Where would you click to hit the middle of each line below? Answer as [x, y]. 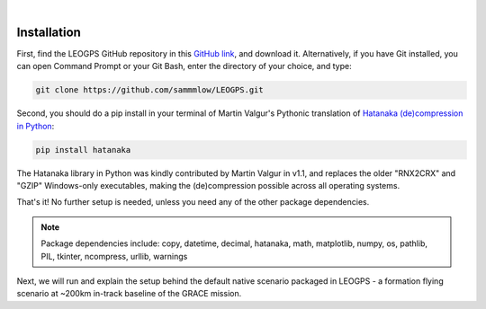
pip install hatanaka [83, 150]
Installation [49, 32]
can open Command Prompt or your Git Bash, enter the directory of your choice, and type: [184, 66]
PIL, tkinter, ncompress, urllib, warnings [114, 256]
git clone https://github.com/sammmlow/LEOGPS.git [150, 90]
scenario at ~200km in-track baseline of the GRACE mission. [129, 294]
